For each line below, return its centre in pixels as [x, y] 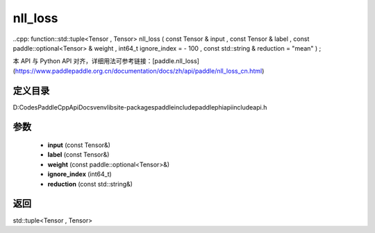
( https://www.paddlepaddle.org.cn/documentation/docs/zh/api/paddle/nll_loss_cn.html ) [139, 71]
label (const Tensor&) [78, 155]
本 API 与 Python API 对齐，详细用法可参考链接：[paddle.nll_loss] [106, 61]
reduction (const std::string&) [90, 184]
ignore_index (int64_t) [80, 174]
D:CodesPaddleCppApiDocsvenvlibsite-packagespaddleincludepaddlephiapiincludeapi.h [140, 107]
